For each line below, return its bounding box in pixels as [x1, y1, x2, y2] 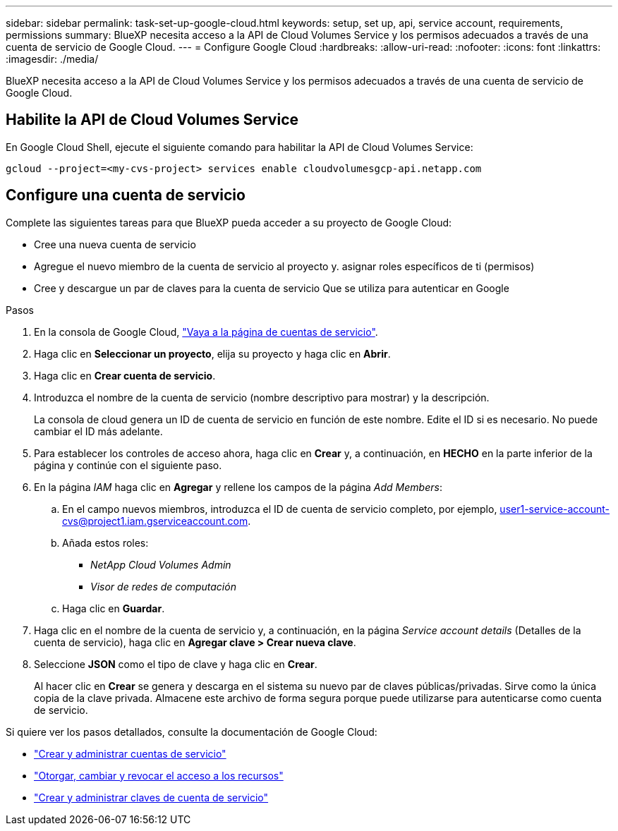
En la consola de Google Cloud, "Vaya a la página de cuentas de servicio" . [34, 325, 378, 338]
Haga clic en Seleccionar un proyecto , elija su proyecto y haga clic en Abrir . [34, 347, 391, 360]
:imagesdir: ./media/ [6, 53, 99, 65]
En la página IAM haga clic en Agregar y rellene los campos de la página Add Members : [34, 480, 442, 493]
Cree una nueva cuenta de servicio [34, 238, 196, 250]
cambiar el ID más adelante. [34, 425, 163, 437]
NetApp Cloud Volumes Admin [90, 558, 231, 571]
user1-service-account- [499, 502, 610, 515]
